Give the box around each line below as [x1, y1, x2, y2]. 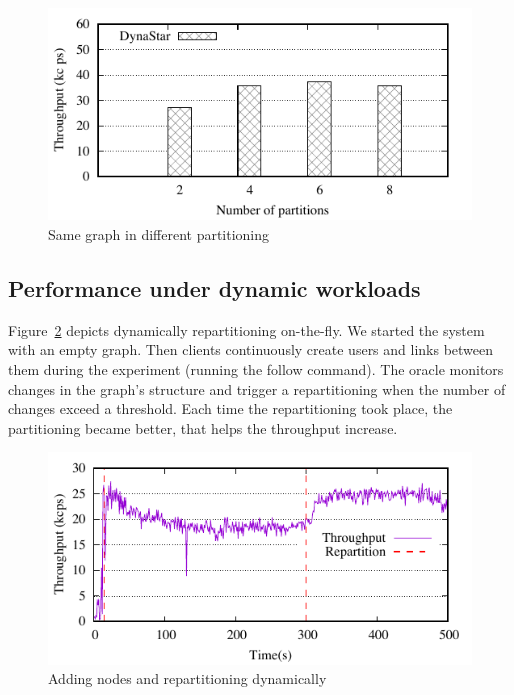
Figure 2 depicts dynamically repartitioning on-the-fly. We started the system [8, 319, 485, 340]
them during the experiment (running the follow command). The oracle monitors [8, 358, 504, 379]
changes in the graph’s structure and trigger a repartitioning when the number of [8, 378, 506, 399]
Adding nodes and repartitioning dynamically [48, 668, 327, 689]
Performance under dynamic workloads [8, 272, 421, 303]
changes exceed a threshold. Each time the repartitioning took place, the [8, 398, 453, 419]
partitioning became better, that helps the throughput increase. [8, 417, 398, 438]
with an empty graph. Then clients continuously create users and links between [8, 339, 494, 360]
